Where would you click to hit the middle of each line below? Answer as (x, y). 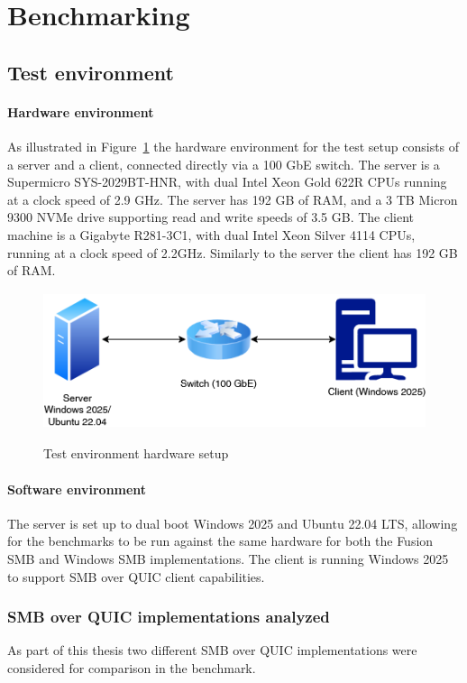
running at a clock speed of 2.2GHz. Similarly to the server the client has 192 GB (233, 252)
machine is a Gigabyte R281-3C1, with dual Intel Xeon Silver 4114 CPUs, (211, 234)
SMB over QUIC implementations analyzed (169, 617)
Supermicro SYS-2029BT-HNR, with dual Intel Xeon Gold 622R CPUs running (227, 182)
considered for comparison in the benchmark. (132, 668)
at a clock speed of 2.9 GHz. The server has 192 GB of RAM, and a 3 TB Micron (233, 199)
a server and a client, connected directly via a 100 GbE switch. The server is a (224, 164)
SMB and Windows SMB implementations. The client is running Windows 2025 (228, 559)
